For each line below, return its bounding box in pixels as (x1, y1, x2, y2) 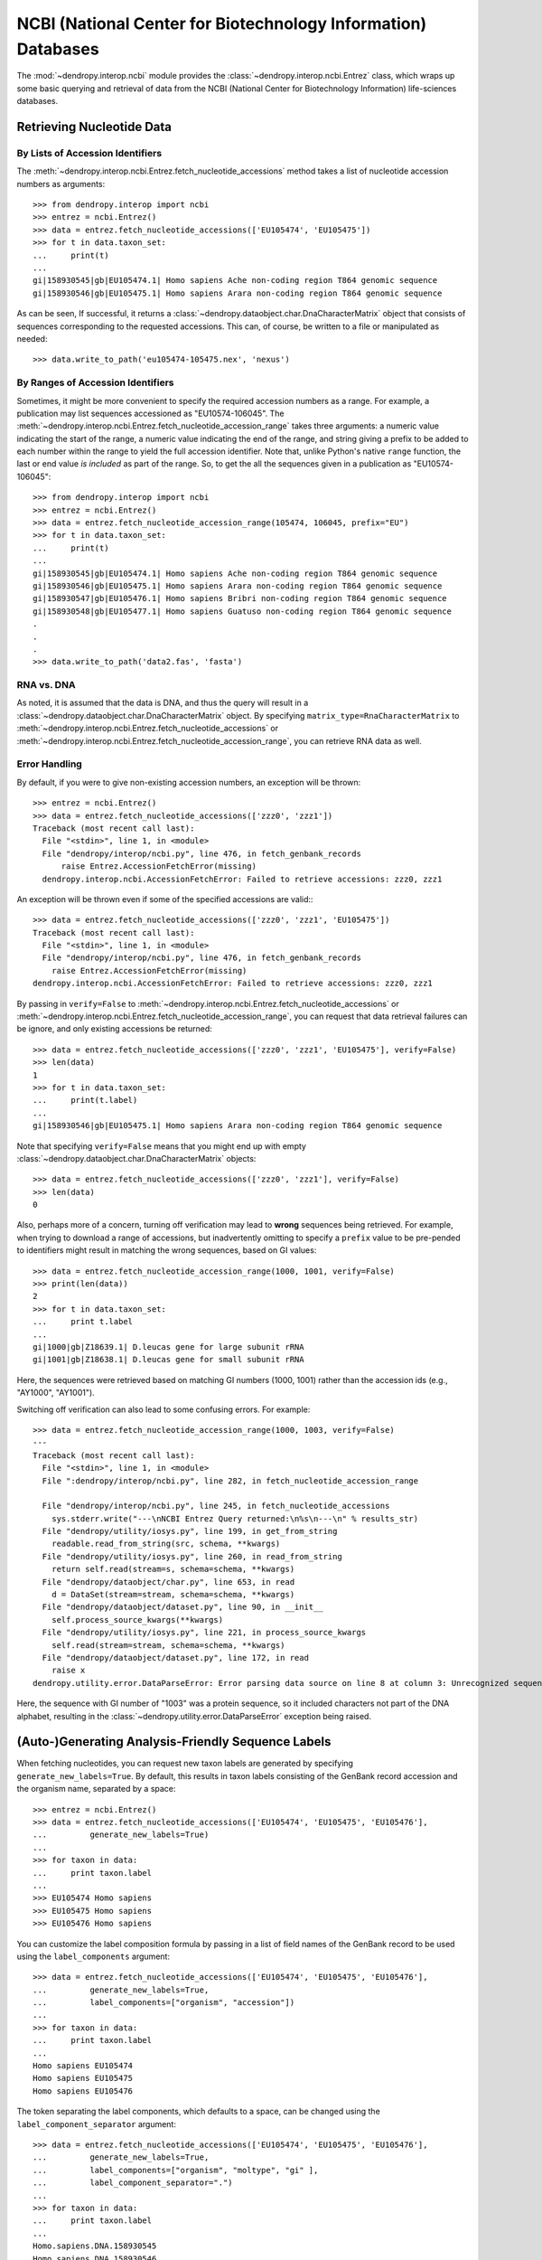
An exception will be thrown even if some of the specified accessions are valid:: (16, 893, 313, 904)
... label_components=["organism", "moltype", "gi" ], (33, 2165, 319, 2175)
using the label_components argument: (16, 1951, 171, 1962)
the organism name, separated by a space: (16, 1784, 176, 1794)
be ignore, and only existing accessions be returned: (16, 1023, 212, 1034)
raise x (51, 1665, 86, 1676)
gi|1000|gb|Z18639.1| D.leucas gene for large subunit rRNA (33, 1342, 304, 1351)
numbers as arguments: (16, 178, 106, 189)
